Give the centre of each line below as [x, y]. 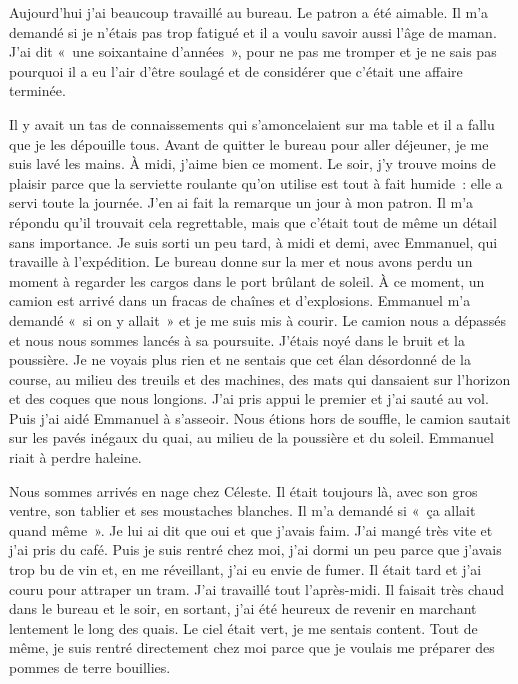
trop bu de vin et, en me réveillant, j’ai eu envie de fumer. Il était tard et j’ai [245, 569]
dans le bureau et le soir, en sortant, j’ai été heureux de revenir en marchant [243, 608]
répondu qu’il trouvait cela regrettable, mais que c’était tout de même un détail [253, 221]
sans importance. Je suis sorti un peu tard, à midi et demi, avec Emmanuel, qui [253, 241]
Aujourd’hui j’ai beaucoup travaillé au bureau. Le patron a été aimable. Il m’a [249, 12]
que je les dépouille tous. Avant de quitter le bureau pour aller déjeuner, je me [249, 143]
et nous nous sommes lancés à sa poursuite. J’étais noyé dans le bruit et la [237, 339]
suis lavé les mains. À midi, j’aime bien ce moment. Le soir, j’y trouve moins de [252, 163]
